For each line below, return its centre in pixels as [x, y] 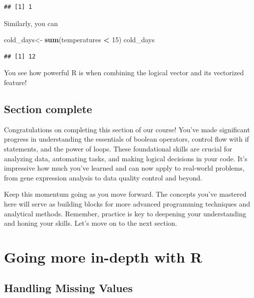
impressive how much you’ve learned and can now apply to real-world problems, [124, 168]
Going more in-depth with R [103, 256]
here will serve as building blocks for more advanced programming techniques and [127, 203]
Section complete [48, 108]
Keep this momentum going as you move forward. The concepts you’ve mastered [125, 194]
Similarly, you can [31, 23]
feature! [15, 82]
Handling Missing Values [69, 288]
